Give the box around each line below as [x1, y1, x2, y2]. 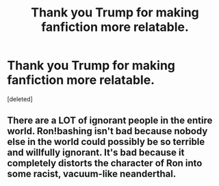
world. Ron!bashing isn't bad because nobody [7, 125, 208, 137]
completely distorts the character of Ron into [7, 157, 203, 169]
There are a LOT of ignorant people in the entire [7, 115, 213, 127]
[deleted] [7, 94, 33, 103]
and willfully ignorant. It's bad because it [7, 147, 185, 159]
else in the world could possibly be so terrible [7, 136, 205, 148]
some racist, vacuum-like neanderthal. [7, 168, 177, 180]
